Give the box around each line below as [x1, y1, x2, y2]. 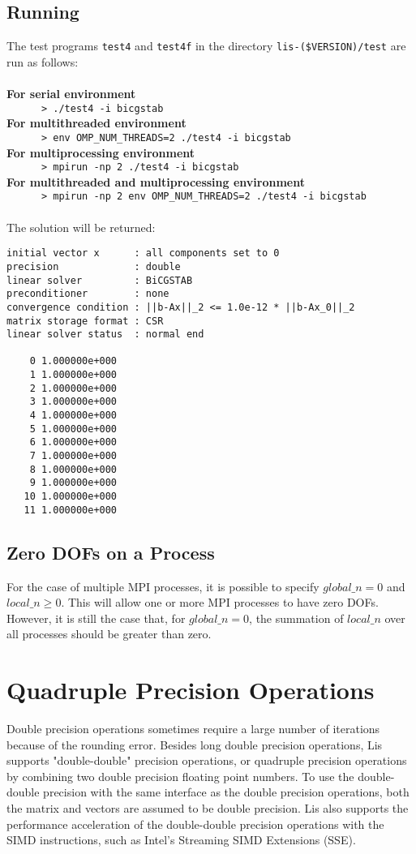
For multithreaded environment [6, 114, 187, 131]
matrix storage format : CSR [6, 315, 164, 327]
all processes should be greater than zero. [6, 625, 212, 642]
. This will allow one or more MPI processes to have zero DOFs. [61, 594, 379, 611]
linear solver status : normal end [6, 328, 204, 341]
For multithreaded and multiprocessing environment [6, 173, 305, 190]
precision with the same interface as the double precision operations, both [43, 783, 410, 800]
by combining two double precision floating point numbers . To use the [6, 767, 354, 784]
